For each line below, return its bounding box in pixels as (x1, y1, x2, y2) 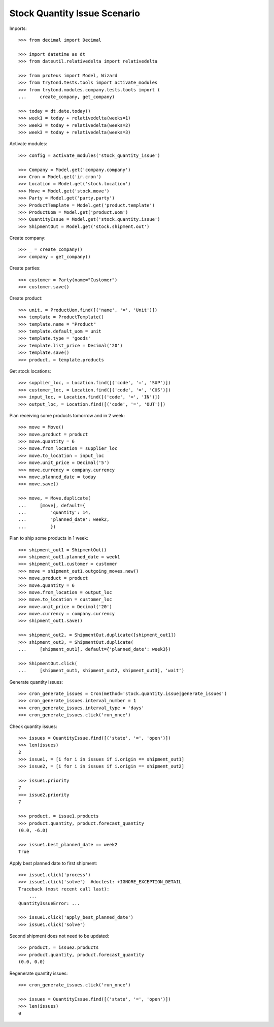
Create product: (9, 295, 43, 302)
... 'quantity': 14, (18, 509, 91, 515)
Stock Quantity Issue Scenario (9, 8, 141, 19)
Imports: (9, 25, 27, 31)
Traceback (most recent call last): (18, 886, 110, 892)
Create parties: (9, 265, 41, 271)
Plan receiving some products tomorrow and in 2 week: (9, 412, 125, 418)
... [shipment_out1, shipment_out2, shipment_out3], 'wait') (18, 668, 185, 674)
